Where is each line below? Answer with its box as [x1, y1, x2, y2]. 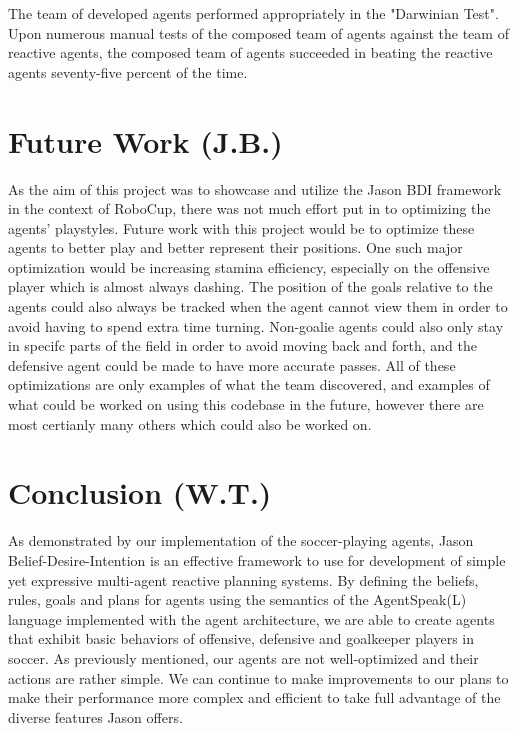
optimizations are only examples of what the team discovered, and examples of [8, 374, 490, 395]
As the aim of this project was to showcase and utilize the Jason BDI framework [8, 178, 502, 199]
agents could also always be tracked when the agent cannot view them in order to [8, 296, 508, 317]
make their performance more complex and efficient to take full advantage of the [8, 687, 501, 708]
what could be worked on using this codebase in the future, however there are [8, 394, 484, 415]
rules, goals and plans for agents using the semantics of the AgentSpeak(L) [8, 589, 467, 610]
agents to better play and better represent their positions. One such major [8, 237, 463, 258]
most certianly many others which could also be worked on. [8, 413, 372, 434]
